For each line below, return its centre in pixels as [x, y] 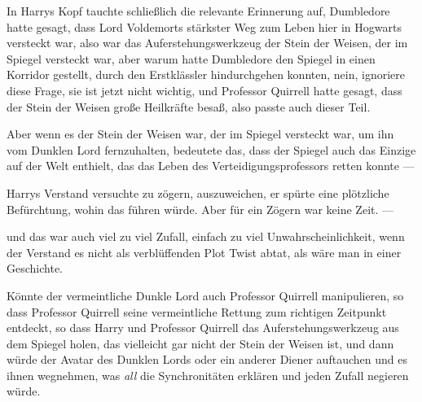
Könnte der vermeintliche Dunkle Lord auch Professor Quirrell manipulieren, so [205, 295]
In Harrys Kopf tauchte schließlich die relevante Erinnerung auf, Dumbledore [198, 11]
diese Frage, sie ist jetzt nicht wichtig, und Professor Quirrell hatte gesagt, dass [204, 90]
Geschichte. [35, 268]
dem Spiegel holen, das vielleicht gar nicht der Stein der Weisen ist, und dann [200, 343]
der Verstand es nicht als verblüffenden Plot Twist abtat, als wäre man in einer [204, 252]
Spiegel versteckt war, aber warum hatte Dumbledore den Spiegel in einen [191, 58]
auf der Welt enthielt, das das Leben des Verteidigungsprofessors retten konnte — [211, 166]
